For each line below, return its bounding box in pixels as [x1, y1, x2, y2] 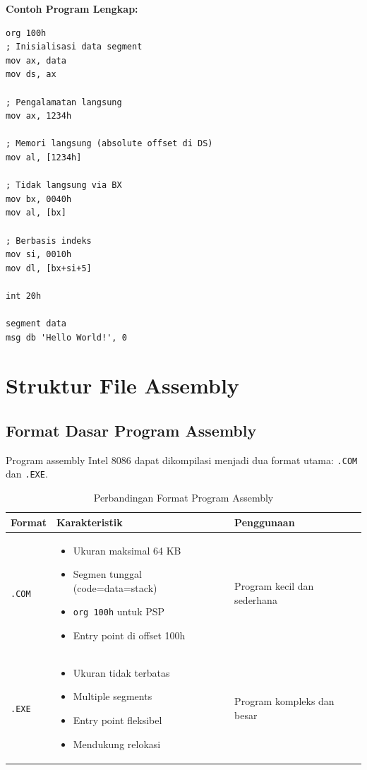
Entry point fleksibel [73, 713, 162, 728]
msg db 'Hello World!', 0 [6, 332, 127, 343]
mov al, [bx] [6, 208, 66, 218]
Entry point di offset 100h [73, 628, 186, 643]
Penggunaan [234, 514, 295, 529]
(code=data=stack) [73, 580, 157, 595]
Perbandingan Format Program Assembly [93, 490, 274, 505]
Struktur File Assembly [6, 371, 239, 400]
